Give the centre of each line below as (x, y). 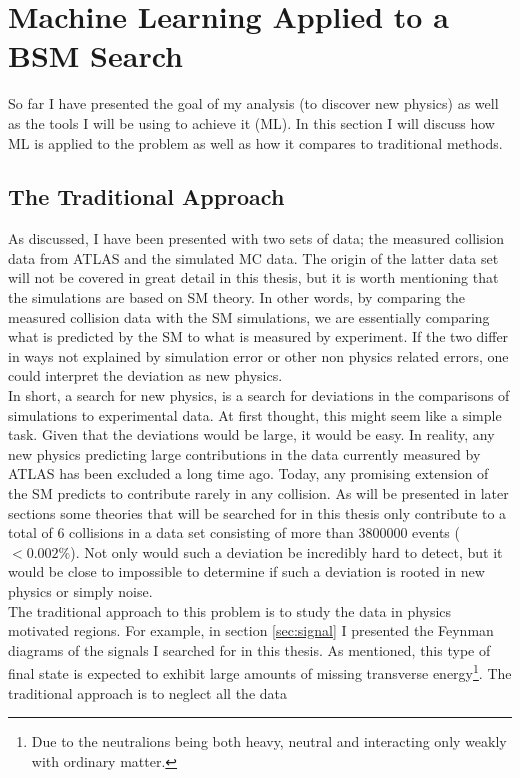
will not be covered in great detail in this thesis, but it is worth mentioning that (253, 277)
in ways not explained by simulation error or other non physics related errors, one (258, 355)
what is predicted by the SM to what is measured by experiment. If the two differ (258, 336)
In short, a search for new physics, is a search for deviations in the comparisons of (259, 395)
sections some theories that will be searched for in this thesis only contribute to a (257, 512)
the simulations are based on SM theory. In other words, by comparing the (237, 297)
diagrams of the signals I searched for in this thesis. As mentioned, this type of (249, 649)
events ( (436, 532)
